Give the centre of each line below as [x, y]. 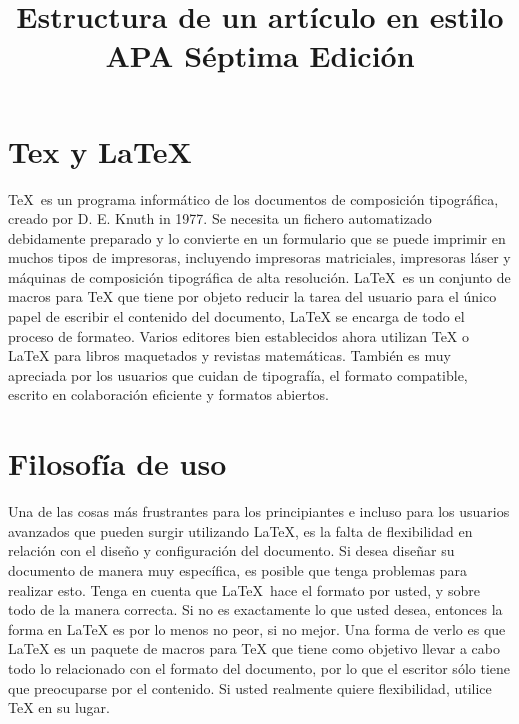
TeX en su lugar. [59, 707]
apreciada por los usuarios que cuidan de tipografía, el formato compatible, [238, 374]
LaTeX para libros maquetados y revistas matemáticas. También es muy [229, 355]
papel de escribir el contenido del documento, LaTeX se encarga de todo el [236, 316]
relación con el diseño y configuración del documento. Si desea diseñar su [231, 550]
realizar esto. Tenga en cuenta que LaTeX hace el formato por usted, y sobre [244, 589]
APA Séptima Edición [260, 55]
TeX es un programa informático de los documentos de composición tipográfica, [253, 198]
